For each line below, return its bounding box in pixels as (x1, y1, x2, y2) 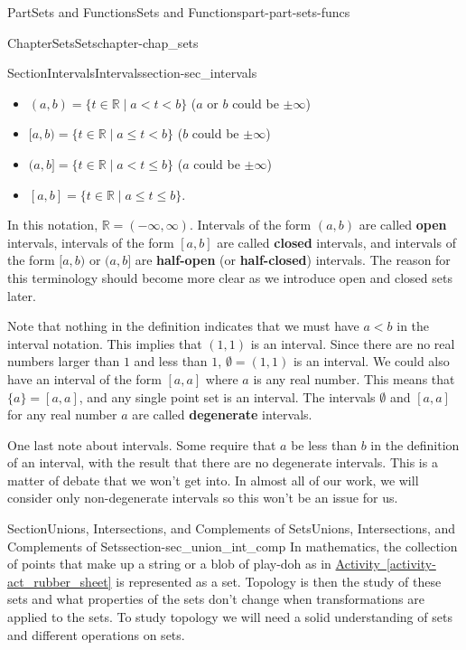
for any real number (7, 405, 117, 424)
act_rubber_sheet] (7, 571, 112, 590)
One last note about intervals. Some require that (7, 435, 276, 454)
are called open (359, 215, 447, 234)
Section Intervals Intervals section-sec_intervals (7, 63, 257, 82)
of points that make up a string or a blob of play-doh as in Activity (7, 554, 380, 573)
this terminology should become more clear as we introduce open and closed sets (7, 268, 452, 287)
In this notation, (7, 215, 98, 234)
